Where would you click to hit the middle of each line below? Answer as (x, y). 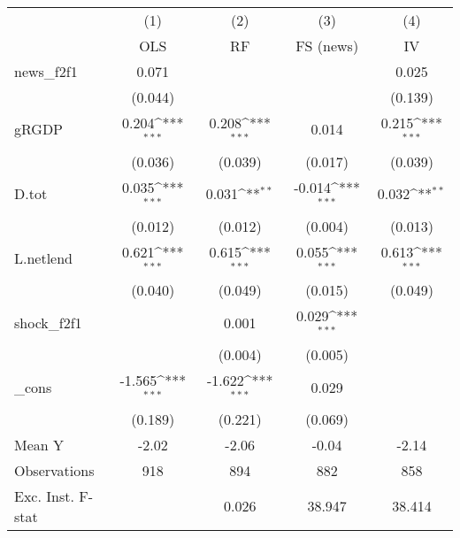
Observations (54, 470)
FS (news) (327, 46)
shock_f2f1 (48, 322)
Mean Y (39, 444)
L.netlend (44, 257)
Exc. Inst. (44, 496)
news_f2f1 (46, 71)
